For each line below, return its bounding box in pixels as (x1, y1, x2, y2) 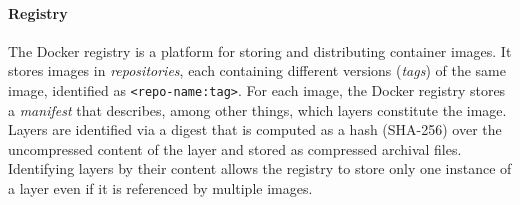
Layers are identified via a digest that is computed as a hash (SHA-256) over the (8, 119, 502, 140)
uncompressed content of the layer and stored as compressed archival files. (8, 138, 462, 159)
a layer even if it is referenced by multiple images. (8, 178, 313, 199)
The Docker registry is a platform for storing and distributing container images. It (8, 40, 512, 61)
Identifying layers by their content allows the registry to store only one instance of (8, 158, 512, 179)
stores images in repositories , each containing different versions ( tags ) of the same (8, 60, 506, 81)
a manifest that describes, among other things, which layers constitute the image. (8, 99, 507, 120)
